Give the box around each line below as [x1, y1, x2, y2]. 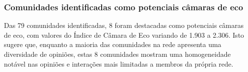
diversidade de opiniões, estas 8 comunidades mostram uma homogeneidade [4, 49, 231, 59]
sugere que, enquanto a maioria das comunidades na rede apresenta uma [4, 39, 221, 49]
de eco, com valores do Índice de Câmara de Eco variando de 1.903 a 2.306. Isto [4, 29, 244, 40]
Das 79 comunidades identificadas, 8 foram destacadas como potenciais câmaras [4, 20, 244, 30]
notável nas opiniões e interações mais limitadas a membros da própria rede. [4, 58, 233, 69]
